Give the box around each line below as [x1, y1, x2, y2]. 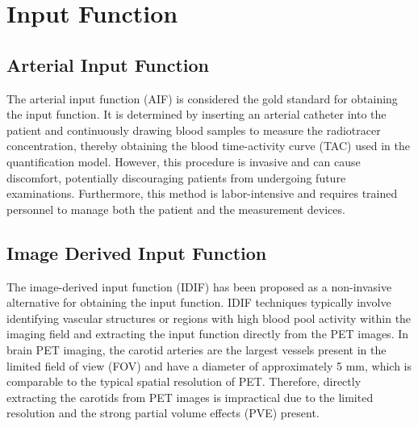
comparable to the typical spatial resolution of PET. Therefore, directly [6, 373, 362, 390]
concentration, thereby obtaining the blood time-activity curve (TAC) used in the [6, 137, 410, 154]
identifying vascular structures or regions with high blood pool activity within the [6, 309, 412, 326]
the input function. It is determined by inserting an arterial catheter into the [6, 106, 387, 123]
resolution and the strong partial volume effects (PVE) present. [6, 404, 320, 421]
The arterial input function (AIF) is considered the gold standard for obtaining [6, 90, 398, 107]
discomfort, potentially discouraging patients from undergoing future [6, 169, 346, 186]
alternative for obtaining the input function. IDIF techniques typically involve [6, 294, 391, 311]
